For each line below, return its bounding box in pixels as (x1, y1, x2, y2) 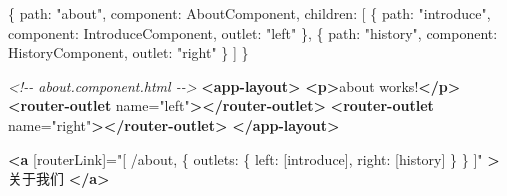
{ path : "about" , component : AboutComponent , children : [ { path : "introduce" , (8, 3, 491, 23)
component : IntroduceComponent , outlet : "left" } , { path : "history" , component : (8, 22, 498, 43)
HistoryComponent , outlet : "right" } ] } (8, 42, 249, 63)
